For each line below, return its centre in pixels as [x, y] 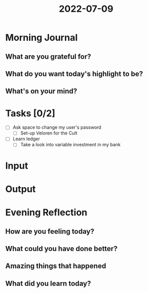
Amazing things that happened [56, 266]
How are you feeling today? [50, 231]
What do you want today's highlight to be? [74, 74]
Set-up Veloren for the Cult [49, 133]
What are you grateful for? [48, 57]
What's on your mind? [41, 91]
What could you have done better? [61, 249]
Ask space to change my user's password [57, 127]
